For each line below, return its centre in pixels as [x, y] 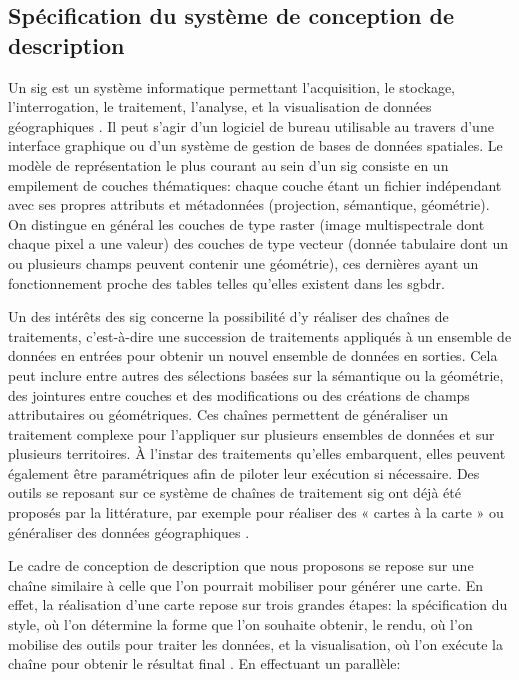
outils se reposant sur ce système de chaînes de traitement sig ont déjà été [234, 492]
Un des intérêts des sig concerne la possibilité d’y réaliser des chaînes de [228, 316]
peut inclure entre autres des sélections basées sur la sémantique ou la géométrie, [256, 374]
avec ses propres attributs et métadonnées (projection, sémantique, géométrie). [249, 204]
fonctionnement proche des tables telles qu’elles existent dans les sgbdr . [227, 282]
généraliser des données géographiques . [129, 531]
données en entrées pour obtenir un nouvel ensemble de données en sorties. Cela [253, 355]
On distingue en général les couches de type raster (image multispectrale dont [246, 223]
